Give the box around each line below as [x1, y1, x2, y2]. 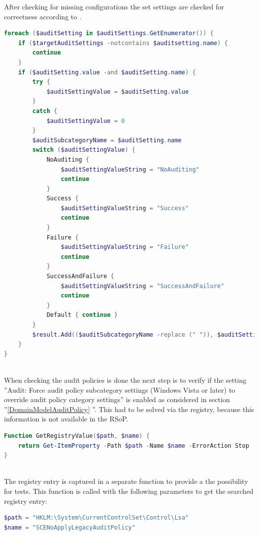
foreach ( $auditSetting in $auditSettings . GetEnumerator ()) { [4, 30, 214, 37]
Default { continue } [46, 311, 118, 319]
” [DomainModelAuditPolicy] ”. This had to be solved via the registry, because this [4, 404, 254, 414]
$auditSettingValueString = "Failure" [61, 243, 189, 251]
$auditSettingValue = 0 [46, 117, 125, 124]
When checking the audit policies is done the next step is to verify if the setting [4, 374, 247, 385]
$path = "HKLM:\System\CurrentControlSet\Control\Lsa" [4, 514, 189, 522]
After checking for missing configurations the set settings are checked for [4, 1, 224, 11]
